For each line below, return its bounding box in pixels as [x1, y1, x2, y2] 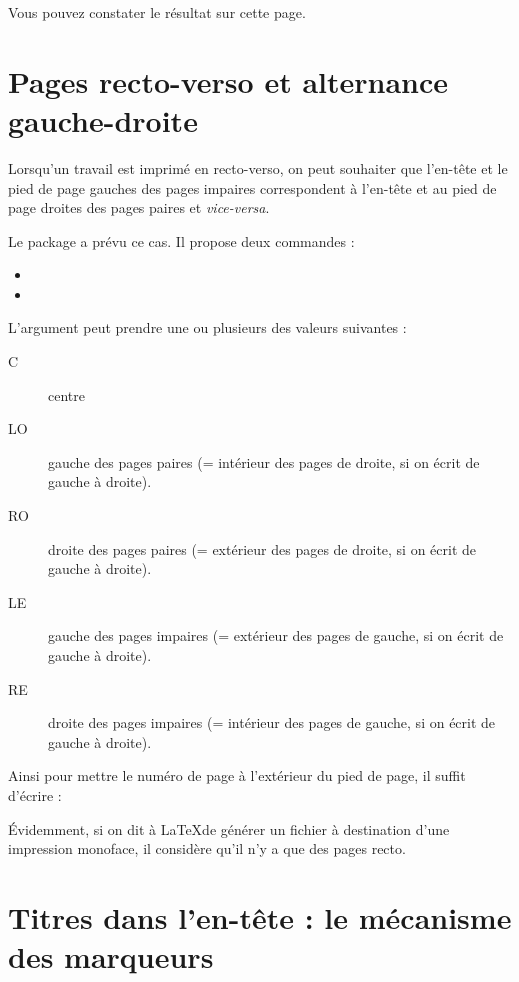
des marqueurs [8, 936, 214, 977]
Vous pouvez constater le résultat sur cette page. [8, 2, 306, 22]
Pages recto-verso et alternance [8, 60, 449, 101]
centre [48, 384, 85, 405]
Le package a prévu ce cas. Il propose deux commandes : [8, 230, 355, 251]
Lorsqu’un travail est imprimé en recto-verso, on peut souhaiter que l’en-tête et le [8, 157, 508, 178]
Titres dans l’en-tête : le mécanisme [8, 896, 512, 937]
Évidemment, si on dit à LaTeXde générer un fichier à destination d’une [8, 818, 450, 839]
